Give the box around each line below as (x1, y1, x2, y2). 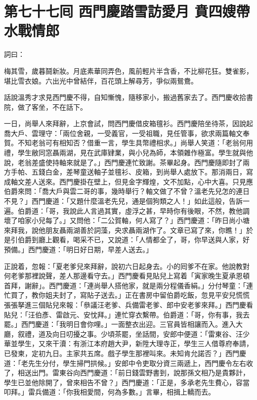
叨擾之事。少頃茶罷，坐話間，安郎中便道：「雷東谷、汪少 (66, 328, 250, 339)
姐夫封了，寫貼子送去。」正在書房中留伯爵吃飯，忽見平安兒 (45, 290, 236, 300)
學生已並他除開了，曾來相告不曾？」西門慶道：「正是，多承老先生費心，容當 (4, 377, 250, 387)
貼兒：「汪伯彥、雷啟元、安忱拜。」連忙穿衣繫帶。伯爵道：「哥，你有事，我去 (4, 309, 250, 319)
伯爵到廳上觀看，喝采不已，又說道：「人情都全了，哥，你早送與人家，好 (17, 234, 250, 245)
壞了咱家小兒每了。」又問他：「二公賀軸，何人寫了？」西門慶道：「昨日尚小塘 (4, 215, 250, 225)
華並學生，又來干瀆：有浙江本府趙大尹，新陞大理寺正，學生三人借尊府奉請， (4, 338, 253, 349)
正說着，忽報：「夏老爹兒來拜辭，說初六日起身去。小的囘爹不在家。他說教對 (4, 261, 250, 271)
